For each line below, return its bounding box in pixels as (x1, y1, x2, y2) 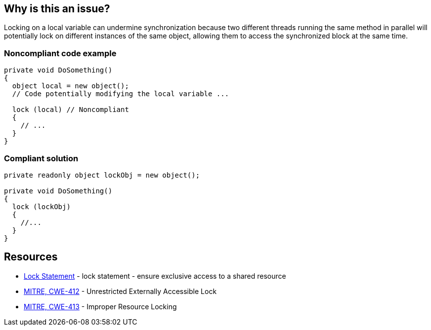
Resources (4, 251, 58, 263)
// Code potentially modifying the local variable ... (12, 90, 229, 98)
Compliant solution (4, 153, 79, 163)
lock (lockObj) (12, 202, 71, 211)
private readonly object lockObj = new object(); (4, 171, 200, 179)
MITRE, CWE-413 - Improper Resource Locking (24, 302, 177, 311)
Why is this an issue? (4, 2, 110, 15)
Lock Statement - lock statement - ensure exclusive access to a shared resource (24, 271, 286, 280)
